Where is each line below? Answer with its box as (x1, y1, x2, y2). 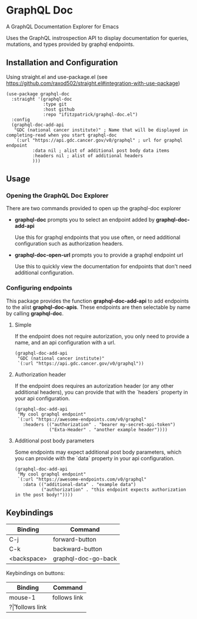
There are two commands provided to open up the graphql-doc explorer (6, 205, 181, 212)
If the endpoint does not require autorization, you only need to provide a (14, 332, 189, 340)
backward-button (52, 545, 102, 553)
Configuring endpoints (6, 284, 72, 292)
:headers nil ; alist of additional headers (32, 152, 143, 159)
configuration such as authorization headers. (14, 240, 123, 247)
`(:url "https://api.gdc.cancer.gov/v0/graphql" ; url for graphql (14, 137, 183, 143)
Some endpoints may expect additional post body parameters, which (14, 448, 182, 455)
